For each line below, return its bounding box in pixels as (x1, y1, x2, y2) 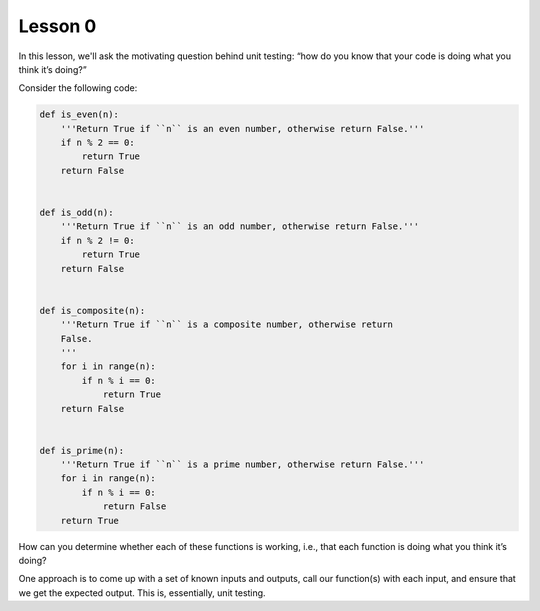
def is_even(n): (39, 109, 120, 120)
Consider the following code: (18, 82, 138, 94)
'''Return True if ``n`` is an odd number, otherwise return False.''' (60, 221, 420, 232)
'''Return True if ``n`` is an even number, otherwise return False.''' (60, 123, 425, 134)
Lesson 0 (18, 15, 97, 37)
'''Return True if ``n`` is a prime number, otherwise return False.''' (60, 459, 425, 470)
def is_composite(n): (39, 305, 146, 316)
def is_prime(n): (39, 445, 125, 456)
